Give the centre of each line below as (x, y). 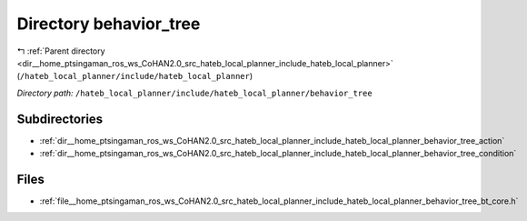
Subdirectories (60, 119)
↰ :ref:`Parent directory (61, 51)
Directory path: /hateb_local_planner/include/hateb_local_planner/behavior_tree (194, 93)
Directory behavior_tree (109, 24)
